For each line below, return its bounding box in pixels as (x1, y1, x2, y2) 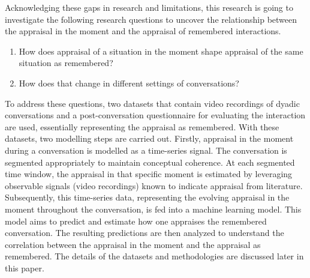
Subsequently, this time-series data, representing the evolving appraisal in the (5, 191, 290, 204)
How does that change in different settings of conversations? (19, 76, 239, 89)
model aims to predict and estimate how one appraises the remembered (5, 214, 267, 227)
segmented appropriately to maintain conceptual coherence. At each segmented (5, 156, 295, 168)
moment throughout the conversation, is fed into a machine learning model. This (5, 202, 302, 215)
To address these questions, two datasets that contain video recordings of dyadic (5, 97, 300, 109)
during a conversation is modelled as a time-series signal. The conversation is (5, 144, 287, 156)
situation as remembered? (19, 56, 113, 69)
